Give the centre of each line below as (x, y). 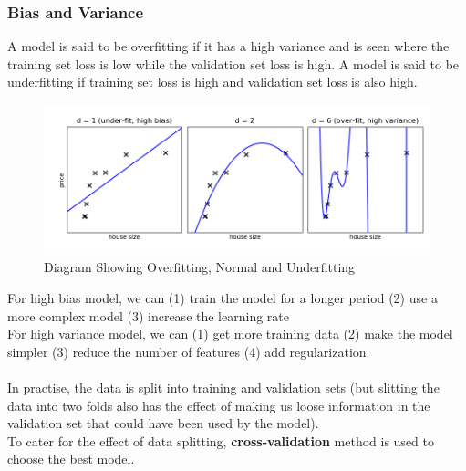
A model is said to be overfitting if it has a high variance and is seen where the (228, 46)
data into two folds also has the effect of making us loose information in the (219, 405)
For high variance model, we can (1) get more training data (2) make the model (230, 334)
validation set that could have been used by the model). (163, 423)
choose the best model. (71, 459)
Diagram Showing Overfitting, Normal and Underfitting (200, 267)
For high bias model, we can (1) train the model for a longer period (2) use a (223, 298)
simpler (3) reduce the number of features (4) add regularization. (189, 351)
